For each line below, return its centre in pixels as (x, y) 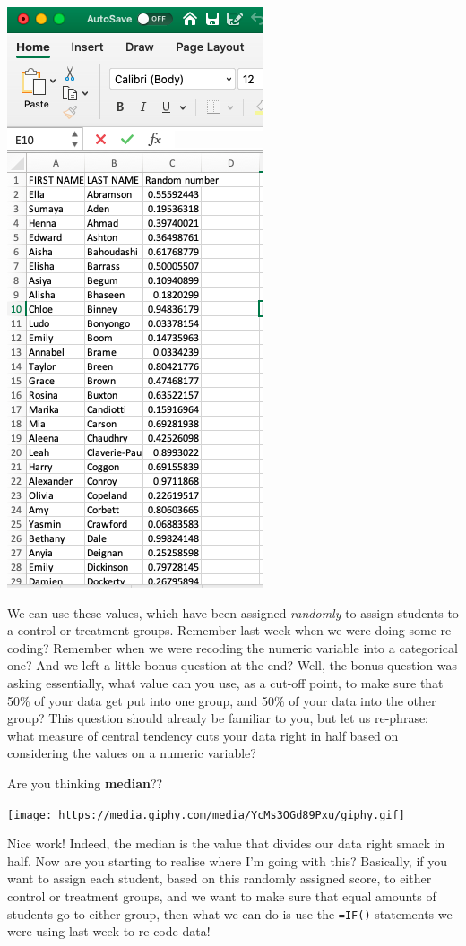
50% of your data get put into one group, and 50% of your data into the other (222, 700)
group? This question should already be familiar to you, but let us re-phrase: (218, 718)
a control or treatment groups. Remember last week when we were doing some (222, 630)
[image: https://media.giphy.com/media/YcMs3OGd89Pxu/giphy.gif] (206, 815)
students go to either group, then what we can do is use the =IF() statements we (230, 913)
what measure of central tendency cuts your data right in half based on (203, 735)
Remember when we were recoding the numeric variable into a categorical (255, 647)
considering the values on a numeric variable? (132, 753)
